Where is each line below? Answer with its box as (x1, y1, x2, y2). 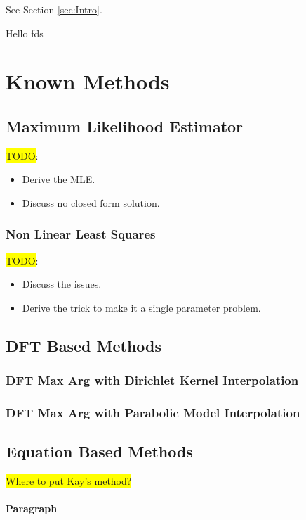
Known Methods (6, 67, 170, 96)
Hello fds (6, 25, 44, 40)
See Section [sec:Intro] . (6, 2, 102, 16)
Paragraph (6, 501, 58, 516)
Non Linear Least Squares (6, 225, 156, 243)
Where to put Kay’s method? (6, 474, 132, 488)
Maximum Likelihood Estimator (6, 115, 244, 137)
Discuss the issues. (22, 277, 102, 291)
